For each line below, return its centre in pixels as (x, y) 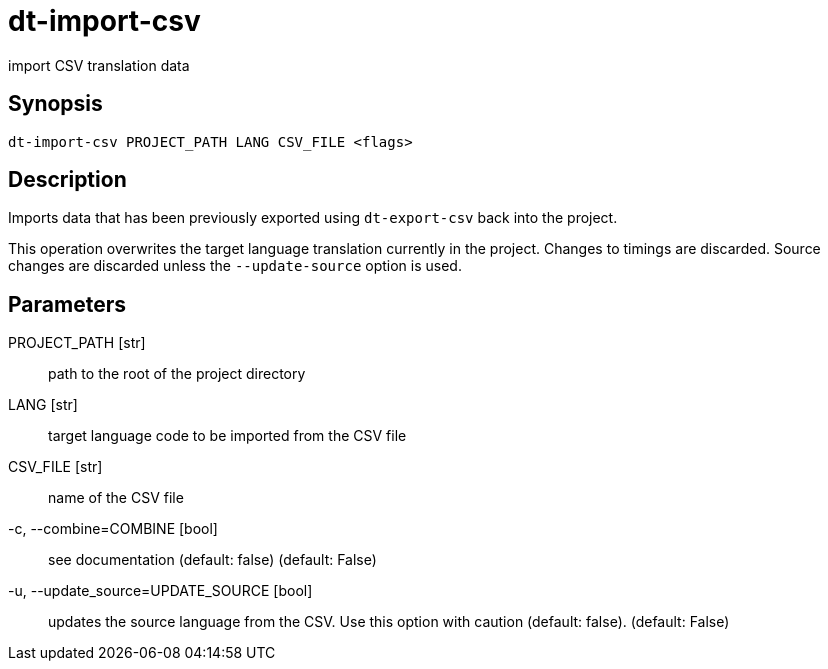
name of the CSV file (116, 498)
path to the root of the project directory (177, 374)
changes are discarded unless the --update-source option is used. (235, 266)
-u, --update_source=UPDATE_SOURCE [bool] (160, 591)
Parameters (67, 304)
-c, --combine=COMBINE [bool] (113, 529)
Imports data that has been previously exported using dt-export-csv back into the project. (313, 218)
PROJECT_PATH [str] (77, 343)
